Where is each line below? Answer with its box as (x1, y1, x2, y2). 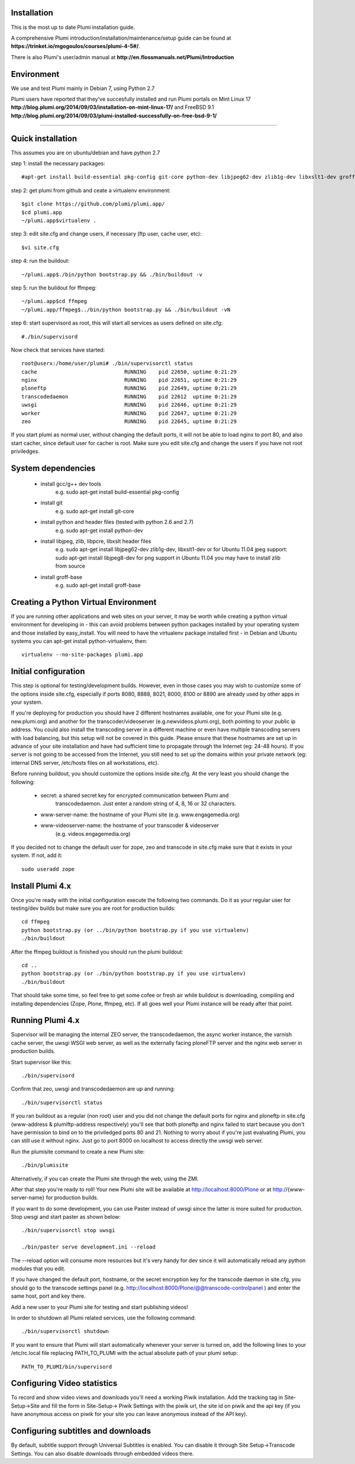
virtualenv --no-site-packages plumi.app (21, 651, 143, 658)
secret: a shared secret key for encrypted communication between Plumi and (40, 791, 229, 799)
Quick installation (11, 133, 78, 143)
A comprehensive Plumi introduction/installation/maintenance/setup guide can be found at (11, 34, 231, 41)
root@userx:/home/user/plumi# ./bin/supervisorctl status (21, 360, 193, 367)
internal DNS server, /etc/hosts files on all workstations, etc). (11, 759, 159, 766)
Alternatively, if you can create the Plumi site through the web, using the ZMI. (11, 1175, 199, 1182)
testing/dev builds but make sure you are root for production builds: (11, 905, 176, 912)
